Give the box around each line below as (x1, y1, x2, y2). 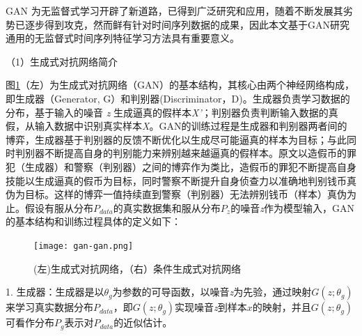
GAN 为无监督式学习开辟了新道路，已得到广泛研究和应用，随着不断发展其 (6, 3, 343, 17)
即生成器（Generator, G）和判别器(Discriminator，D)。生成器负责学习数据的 (6, 91, 350, 105)
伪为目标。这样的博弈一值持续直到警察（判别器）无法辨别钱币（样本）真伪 (6, 187, 347, 201)
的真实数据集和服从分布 (113, 200, 221, 215)
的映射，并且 (252, 300, 311, 314)
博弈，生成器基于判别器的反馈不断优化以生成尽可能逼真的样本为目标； (6, 132, 327, 146)
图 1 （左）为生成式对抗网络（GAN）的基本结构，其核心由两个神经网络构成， (6, 77, 354, 92)
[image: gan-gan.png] (33, 240, 134, 251)
